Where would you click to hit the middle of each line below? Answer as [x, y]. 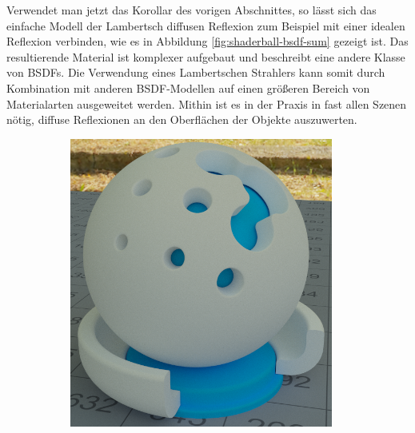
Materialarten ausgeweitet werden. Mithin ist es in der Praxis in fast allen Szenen [207, 103]
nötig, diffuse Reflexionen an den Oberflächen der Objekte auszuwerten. [182, 119]
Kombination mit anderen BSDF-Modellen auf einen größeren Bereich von [188, 87]
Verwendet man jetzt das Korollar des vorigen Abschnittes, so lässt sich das [192, 10]
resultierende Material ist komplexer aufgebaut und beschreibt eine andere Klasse [206, 56]
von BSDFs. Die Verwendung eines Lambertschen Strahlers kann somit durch [196, 72]
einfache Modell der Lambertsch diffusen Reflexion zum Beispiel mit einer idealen [206, 25]
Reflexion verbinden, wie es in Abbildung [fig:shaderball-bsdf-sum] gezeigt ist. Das [207, 41]
